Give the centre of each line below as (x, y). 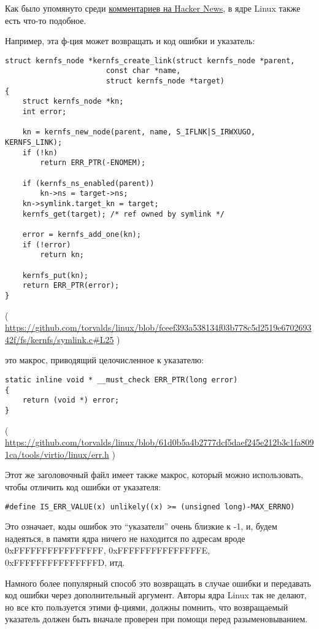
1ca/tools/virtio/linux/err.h (57, 454)
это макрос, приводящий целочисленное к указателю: (105, 360)
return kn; (62, 255)
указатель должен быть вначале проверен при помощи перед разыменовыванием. (156, 619)
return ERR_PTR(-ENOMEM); (93, 163)
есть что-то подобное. (46, 20)
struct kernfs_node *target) (165, 81)
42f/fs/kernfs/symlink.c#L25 (60, 339)
